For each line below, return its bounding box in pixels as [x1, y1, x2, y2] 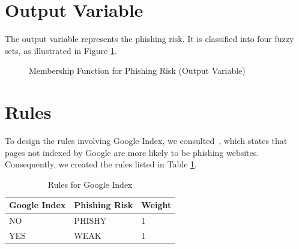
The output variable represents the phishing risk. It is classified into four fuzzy [5, 32, 294, 45]
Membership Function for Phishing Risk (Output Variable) [29, 64, 246, 77]
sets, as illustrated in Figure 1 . [5, 44, 117, 56]
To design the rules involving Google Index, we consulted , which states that [5, 134, 288, 147]
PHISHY [74, 214, 107, 227]
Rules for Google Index [47, 178, 133, 190]
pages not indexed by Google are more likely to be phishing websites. [5, 146, 259, 158]
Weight [141, 199, 172, 211]
